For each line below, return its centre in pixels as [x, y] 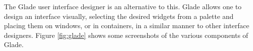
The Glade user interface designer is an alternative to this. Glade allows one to [123, 6]
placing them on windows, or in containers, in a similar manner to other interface [127, 25]
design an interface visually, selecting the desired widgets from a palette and [119, 16]
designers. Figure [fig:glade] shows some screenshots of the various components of [126, 35]
